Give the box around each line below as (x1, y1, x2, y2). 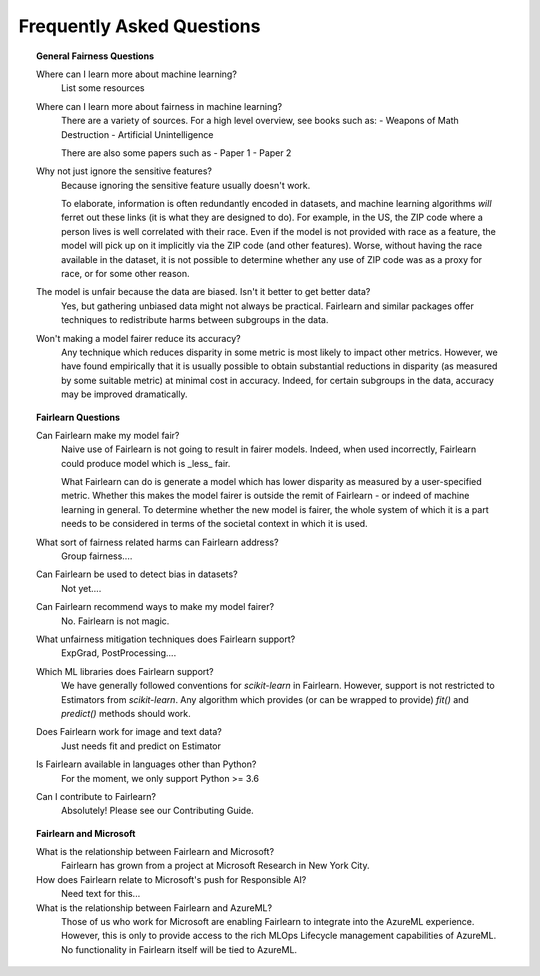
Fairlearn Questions (36, 411, 120, 423)
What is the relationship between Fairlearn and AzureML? (36, 901, 273, 914)
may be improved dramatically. (61, 388, 188, 400)
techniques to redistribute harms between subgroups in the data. (61, 314, 329, 326)
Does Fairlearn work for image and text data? (36, 726, 222, 738)
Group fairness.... (61, 550, 133, 562)
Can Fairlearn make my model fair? (36, 429, 180, 441)
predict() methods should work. (61, 707, 192, 719)
